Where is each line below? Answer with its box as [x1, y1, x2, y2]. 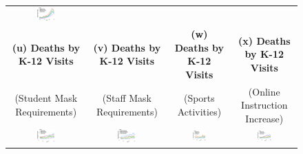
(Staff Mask [102, 91, 151, 105]
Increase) [245, 111, 284, 125]
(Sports [183, 91, 215, 105]
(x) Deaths [238, 33, 291, 47]
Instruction [241, 98, 288, 112]
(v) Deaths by [93, 40, 161, 54]
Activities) [177, 104, 222, 119]
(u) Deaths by [12, 40, 80, 54]
